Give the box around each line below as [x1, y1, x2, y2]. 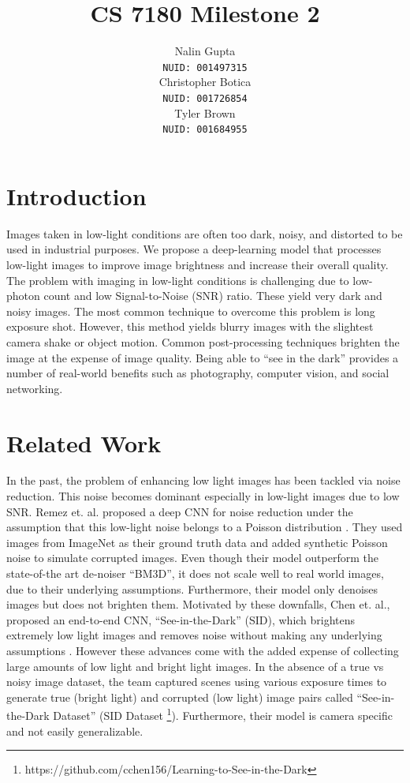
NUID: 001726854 [162, 92, 248, 104]
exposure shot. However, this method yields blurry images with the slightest [6, 318, 374, 335]
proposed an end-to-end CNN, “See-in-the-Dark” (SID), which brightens [6, 611, 356, 628]
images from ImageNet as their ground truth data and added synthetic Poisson [6, 534, 388, 550]
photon [6, 287, 40, 304]
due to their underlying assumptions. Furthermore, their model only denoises [6, 580, 378, 597]
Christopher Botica [158, 73, 252, 90]
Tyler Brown [174, 104, 236, 121]
